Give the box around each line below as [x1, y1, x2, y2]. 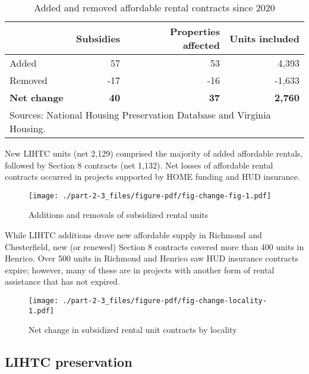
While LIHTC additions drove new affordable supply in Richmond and [5, 229, 262, 241]
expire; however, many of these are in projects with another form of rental [5, 263, 275, 276]
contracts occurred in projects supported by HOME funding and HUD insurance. [5, 170, 300, 183]
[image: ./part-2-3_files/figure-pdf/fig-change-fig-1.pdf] [29, 191, 272, 200]
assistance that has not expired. [5, 275, 120, 288]
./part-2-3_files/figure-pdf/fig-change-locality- [62, 297, 267, 305]
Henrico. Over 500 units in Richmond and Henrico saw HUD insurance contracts [5, 252, 298, 264]
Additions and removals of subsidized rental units [29, 208, 209, 221]
